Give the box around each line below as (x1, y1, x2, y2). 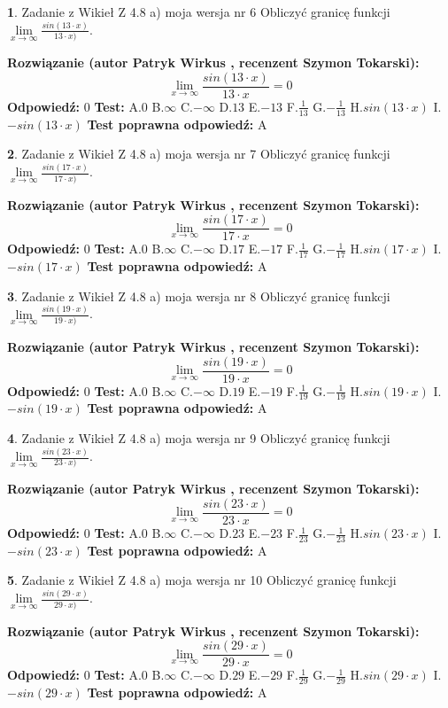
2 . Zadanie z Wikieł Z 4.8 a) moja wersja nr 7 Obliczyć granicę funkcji (7, 144, 390, 163)
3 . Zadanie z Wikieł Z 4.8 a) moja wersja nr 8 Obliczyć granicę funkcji (7, 286, 390, 305)
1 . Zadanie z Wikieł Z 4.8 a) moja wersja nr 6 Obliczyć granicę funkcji (7, 3, 390, 20)
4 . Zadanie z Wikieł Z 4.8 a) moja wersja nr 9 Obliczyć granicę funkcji (7, 429, 390, 447)
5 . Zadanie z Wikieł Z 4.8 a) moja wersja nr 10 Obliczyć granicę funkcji (7, 571, 397, 589)
